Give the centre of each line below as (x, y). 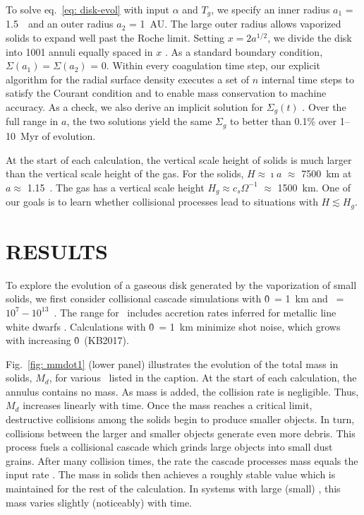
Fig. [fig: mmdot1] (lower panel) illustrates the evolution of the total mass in (172, 363)
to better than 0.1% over (284, 121)
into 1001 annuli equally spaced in (79, 51)
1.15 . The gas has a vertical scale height (116, 187)
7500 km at (327, 173)
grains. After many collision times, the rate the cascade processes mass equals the (182, 460)
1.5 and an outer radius (60, 24)
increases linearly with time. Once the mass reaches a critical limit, (168, 405)
